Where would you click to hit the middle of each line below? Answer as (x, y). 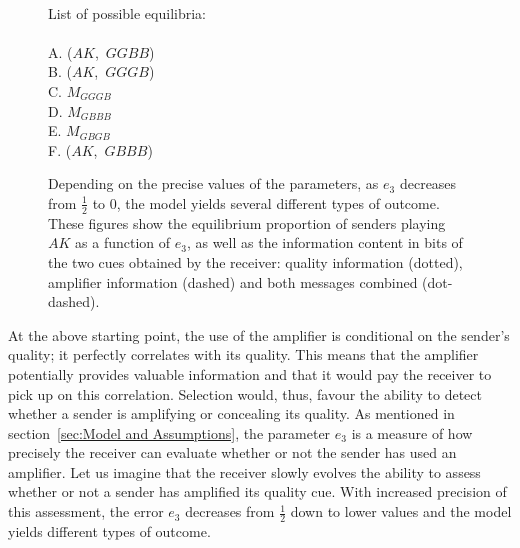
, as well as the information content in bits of (324, 242)
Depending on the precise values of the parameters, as (213, 183)
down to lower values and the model (401, 511)
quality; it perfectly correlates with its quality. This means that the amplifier (243, 354)
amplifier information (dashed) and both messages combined (233, 281)
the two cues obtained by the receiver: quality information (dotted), (255, 261)
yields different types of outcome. (109, 530)
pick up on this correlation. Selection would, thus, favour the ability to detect (245, 393)
